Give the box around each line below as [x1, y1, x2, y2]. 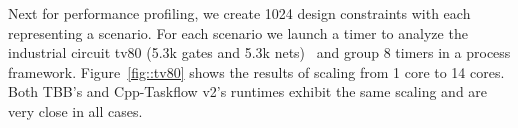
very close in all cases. [8, 100, 143, 121]
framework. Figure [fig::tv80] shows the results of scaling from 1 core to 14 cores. [8, 61, 505, 82]
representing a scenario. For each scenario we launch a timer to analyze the [8, 22, 468, 43]
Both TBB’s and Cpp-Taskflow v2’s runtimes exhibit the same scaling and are [8, 81, 488, 102]
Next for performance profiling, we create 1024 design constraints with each [8, 3, 471, 23]
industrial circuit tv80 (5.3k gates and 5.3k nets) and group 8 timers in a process [8, 42, 511, 63]
